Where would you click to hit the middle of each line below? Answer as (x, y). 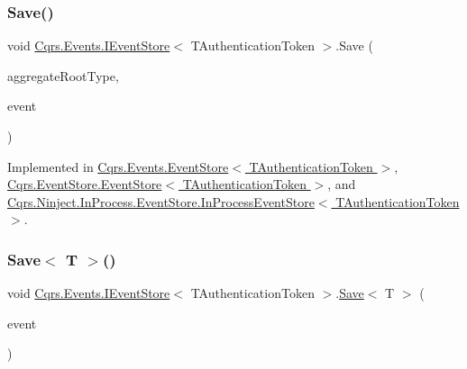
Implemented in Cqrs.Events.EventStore (118, 166)
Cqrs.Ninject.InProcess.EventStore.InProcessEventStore (161, 201)
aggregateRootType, (63, 75)
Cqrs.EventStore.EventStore (85, 184)
